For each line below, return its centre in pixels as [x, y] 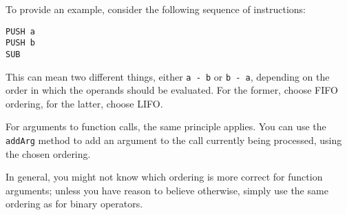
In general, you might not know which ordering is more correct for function [164, 177]
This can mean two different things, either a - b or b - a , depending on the [168, 76]
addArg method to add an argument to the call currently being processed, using [174, 140]
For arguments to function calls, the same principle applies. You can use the [166, 126]
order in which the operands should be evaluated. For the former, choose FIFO [172, 90]
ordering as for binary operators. [74, 204]
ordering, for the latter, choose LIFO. [84, 103]
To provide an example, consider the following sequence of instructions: [156, 9]
